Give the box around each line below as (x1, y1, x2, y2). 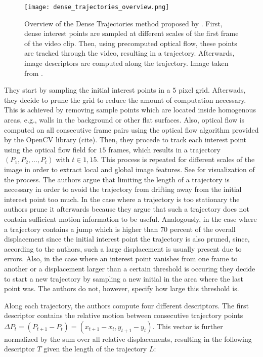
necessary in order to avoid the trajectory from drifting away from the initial (4, 184, 242, 194)
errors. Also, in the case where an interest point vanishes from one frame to (4, 253, 238, 264)
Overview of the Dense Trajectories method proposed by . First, (24, 18, 223, 28)
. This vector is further (152, 321, 223, 331)
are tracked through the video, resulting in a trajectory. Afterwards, (24, 48, 235, 58)
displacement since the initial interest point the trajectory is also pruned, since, (4, 233, 250, 244)
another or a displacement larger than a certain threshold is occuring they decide (4, 263, 255, 273)
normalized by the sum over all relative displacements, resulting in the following (4, 333, 252, 344)
